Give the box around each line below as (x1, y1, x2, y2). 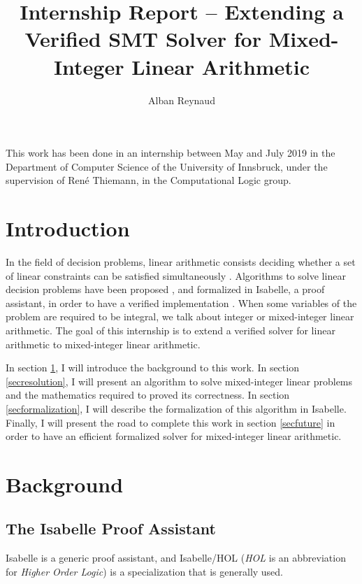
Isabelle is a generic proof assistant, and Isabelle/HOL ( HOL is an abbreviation (6, 550, 346, 565)
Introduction (6, 214, 130, 243)
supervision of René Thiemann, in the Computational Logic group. (6, 173, 291, 187)
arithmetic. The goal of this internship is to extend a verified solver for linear (6, 322, 335, 337)
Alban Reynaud (148, 92, 215, 107)
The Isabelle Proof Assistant (6, 518, 216, 539)
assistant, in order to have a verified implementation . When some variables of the (6, 295, 357, 310)
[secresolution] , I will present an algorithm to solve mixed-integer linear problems (6, 373, 353, 388)
